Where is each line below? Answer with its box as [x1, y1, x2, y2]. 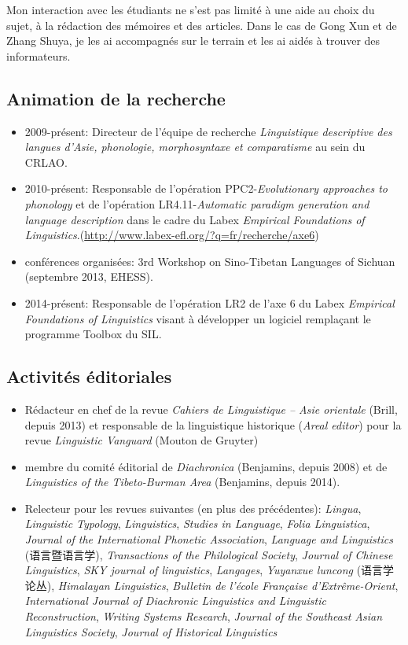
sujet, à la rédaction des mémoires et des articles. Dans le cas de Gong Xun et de [6, 17, 397, 33]
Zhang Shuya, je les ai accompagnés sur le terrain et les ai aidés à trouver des [6, 32, 380, 49]
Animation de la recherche [6, 86, 226, 110]
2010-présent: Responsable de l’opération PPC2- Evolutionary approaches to [24, 180, 388, 197]
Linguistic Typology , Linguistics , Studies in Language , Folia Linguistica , [24, 515, 370, 532]
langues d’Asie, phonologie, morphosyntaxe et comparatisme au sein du [24, 138, 366, 155]
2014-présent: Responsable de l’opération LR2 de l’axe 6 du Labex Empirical [24, 294, 395, 311]
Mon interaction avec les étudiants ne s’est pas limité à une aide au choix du [6, 2, 375, 17]
